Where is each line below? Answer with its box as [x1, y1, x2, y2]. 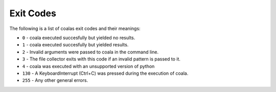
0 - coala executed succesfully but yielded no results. [22, 35, 135, 41]
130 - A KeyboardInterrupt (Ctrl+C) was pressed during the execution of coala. [22, 70, 189, 76]
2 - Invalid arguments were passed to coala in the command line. [22, 49, 159, 55]
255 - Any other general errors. [22, 77, 88, 83]
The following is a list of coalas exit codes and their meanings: [9, 25, 141, 32]
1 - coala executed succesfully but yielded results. [22, 42, 129, 48]
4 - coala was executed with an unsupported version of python [22, 63, 155, 69]
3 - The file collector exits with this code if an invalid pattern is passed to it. [22, 56, 181, 62]
